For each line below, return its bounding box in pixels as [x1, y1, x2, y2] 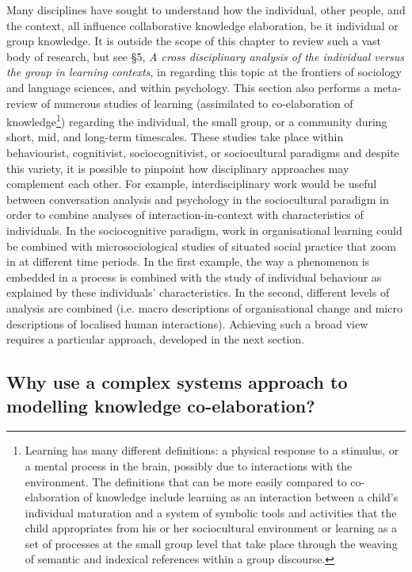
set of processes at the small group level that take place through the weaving [25, 535, 398, 551]
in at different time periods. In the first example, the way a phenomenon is [6, 253, 370, 270]
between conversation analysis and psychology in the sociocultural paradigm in [6, 190, 389, 207]
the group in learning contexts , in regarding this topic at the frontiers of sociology [6, 63, 402, 80]
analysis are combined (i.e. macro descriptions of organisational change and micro [6, 299, 402, 316]
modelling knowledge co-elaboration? [6, 393, 315, 417]
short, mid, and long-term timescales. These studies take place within [6, 129, 344, 145]
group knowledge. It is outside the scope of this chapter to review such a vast [6, 33, 382, 49]
